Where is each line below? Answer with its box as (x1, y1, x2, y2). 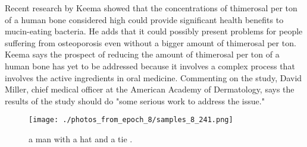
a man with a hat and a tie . (29, 133, 133, 145)
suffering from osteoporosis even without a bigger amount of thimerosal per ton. (5, 36, 296, 49)
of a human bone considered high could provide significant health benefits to (5, 13, 284, 25)
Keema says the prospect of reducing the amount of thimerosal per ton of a (5, 48, 280, 60)
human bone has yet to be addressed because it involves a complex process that (5, 59, 295, 72)
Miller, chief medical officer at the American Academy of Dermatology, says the (5, 83, 295, 95)
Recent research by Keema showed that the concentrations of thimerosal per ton (5, 2, 297, 14)
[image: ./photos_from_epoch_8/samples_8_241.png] (29, 116, 233, 124)
